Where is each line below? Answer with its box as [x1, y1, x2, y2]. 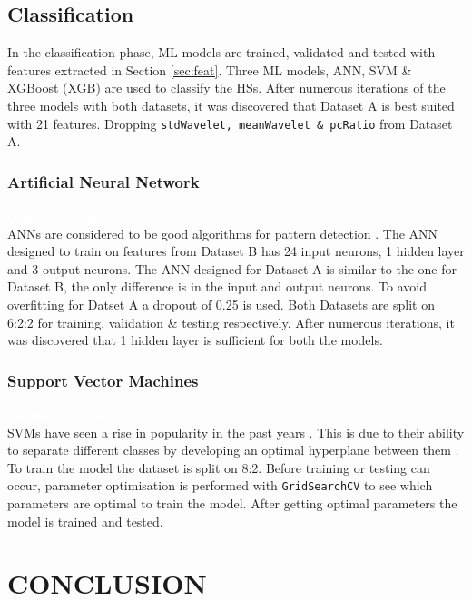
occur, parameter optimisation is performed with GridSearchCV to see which [7, 476, 433, 495]
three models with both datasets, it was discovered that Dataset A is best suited [7, 95, 455, 114]
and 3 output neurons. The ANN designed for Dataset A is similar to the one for [7, 259, 457, 278]
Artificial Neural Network [7, 170, 200, 192]
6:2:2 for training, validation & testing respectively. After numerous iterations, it [7, 312, 455, 331]
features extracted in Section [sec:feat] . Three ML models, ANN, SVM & [7, 60, 412, 79]
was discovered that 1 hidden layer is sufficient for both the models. [7, 330, 383, 350]
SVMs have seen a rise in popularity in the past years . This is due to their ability [7, 422, 465, 441]
